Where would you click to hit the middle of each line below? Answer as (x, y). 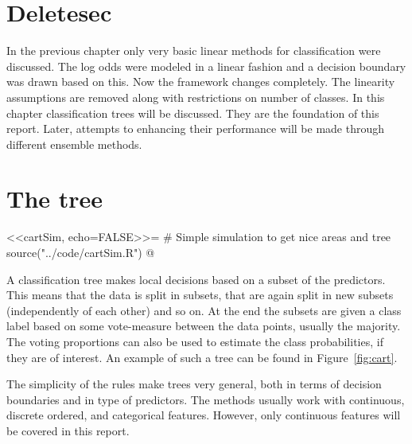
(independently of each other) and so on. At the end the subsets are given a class (204, 310)
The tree (55, 199)
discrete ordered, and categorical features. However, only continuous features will (204, 415)
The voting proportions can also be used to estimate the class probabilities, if (195, 341)
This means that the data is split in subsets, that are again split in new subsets (200, 295)
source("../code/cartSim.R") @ (81, 252)
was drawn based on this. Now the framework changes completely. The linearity (201, 82)
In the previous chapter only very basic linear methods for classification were (194, 51)
